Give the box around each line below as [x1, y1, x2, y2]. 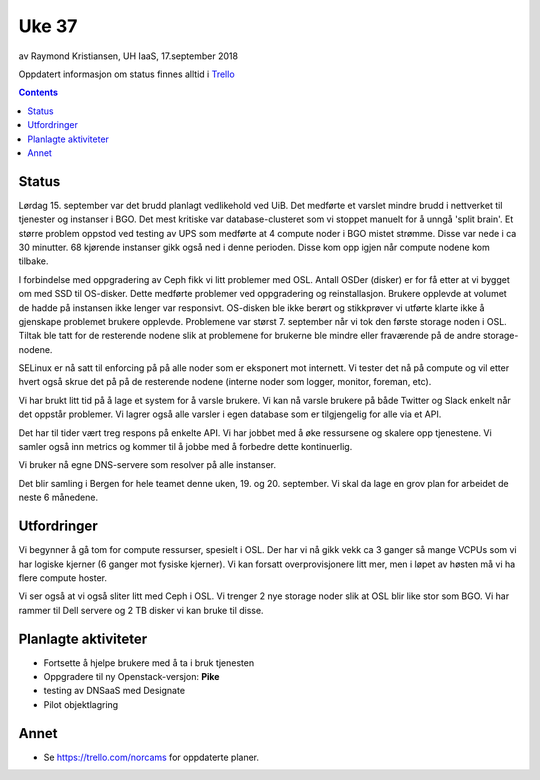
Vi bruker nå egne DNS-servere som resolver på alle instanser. [18, 459, 277, 471]
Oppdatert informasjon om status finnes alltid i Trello [18, 68, 235, 80]
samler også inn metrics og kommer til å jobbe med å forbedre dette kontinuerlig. [18, 441, 353, 453]
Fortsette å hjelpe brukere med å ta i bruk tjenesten [43, 656, 255, 669]
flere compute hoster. [18, 571, 108, 584]
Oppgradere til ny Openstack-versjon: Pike [43, 670, 220, 682]
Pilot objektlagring [43, 698, 119, 710]
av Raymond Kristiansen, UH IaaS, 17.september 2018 [18, 50, 239, 62]
